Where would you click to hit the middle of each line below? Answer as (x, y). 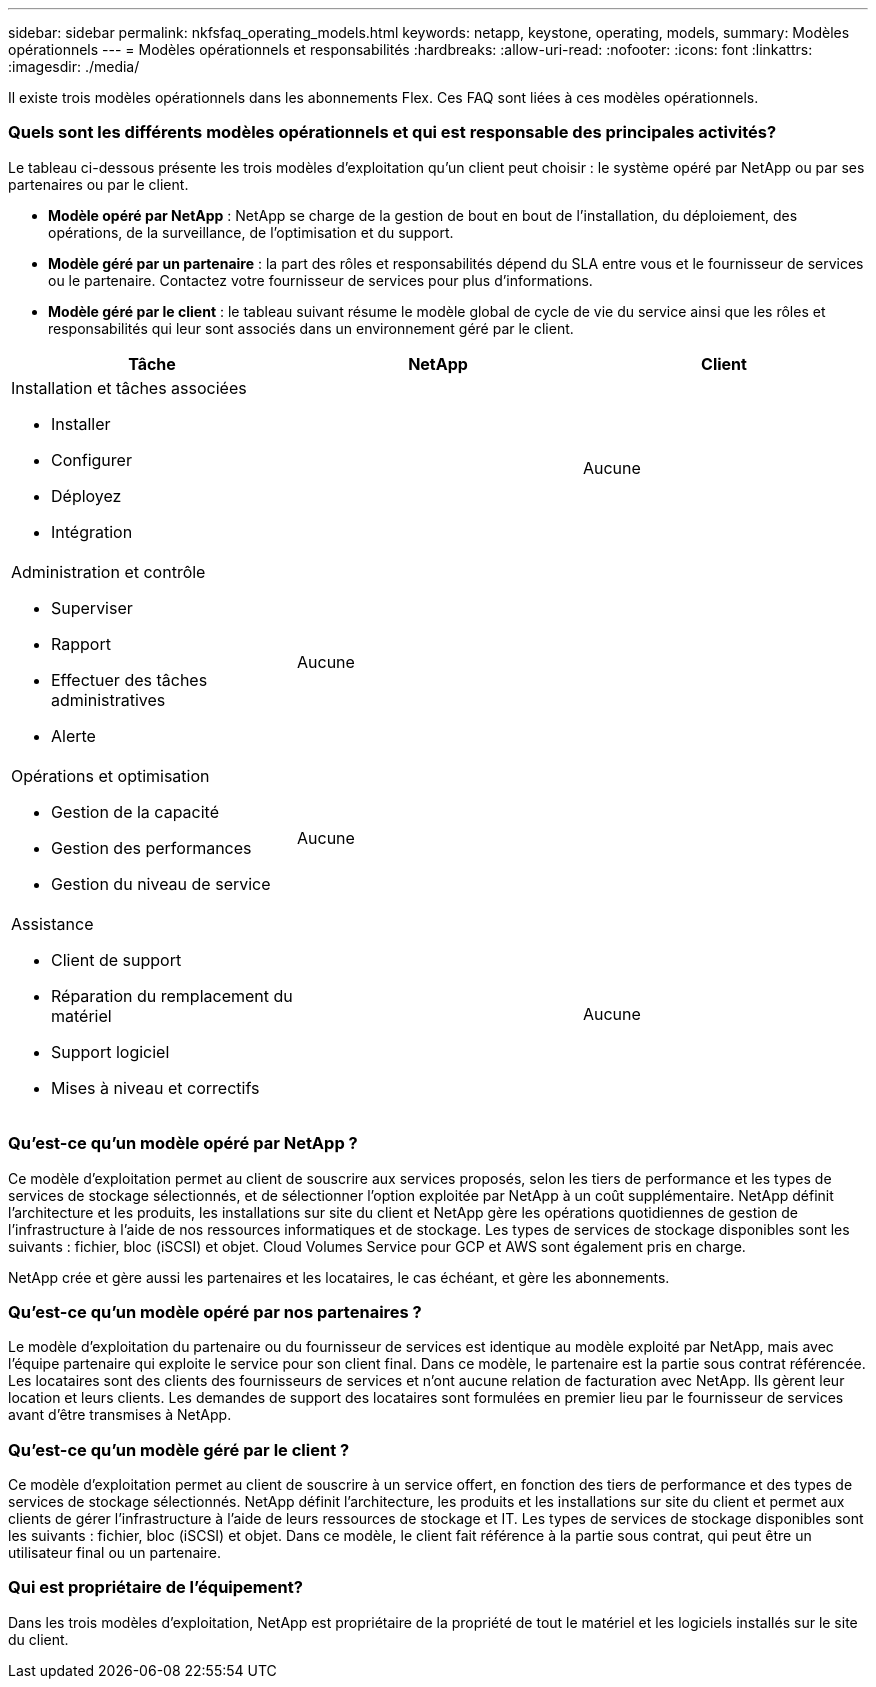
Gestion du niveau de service (161, 883)
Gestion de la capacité (135, 811)
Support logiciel (110, 1051)
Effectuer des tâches (129, 679)
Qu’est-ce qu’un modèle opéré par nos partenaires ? (215, 1311)
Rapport (81, 643)
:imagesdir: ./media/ (74, 66)
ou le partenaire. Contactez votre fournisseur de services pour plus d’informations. (320, 280)
